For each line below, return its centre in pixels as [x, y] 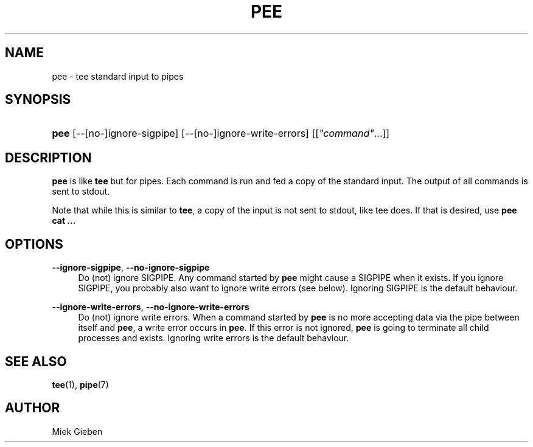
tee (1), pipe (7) [80, 384]
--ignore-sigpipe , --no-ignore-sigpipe [131, 268]
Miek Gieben [77, 431]
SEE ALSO [36, 361]
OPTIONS [34, 244]
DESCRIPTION [48, 158]
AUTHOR [33, 408]
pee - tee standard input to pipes [118, 76]
